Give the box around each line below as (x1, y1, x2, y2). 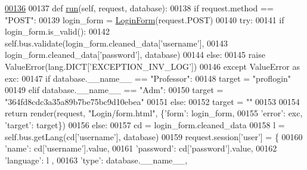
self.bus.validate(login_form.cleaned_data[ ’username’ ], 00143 (5, 36, 228, 49)
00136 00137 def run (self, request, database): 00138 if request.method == (5, 2, 274, 14)
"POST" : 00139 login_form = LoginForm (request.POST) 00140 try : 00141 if (5, 13, 284, 26)
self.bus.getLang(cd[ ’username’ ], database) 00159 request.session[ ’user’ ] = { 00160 (5, 130, 303, 143)
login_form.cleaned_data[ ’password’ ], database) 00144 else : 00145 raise (5, 48, 265, 61)
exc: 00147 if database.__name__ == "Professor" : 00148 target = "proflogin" (5, 72, 292, 84)
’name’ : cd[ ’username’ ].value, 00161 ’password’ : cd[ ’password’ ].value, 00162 (5, 142, 277, 154)
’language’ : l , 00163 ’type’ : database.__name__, (5, 153, 188, 166)
